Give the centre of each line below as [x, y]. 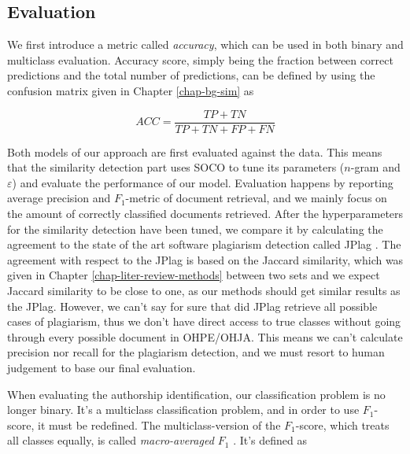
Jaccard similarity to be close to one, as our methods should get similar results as [204, 290]
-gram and [375, 167]
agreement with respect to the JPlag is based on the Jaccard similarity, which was [205, 259]
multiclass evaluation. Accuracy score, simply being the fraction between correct [200, 59]
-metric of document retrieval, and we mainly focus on [256, 198]
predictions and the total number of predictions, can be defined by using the [191, 75]
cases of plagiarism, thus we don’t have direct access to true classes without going [204, 321]
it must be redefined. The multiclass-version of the [159, 424]
